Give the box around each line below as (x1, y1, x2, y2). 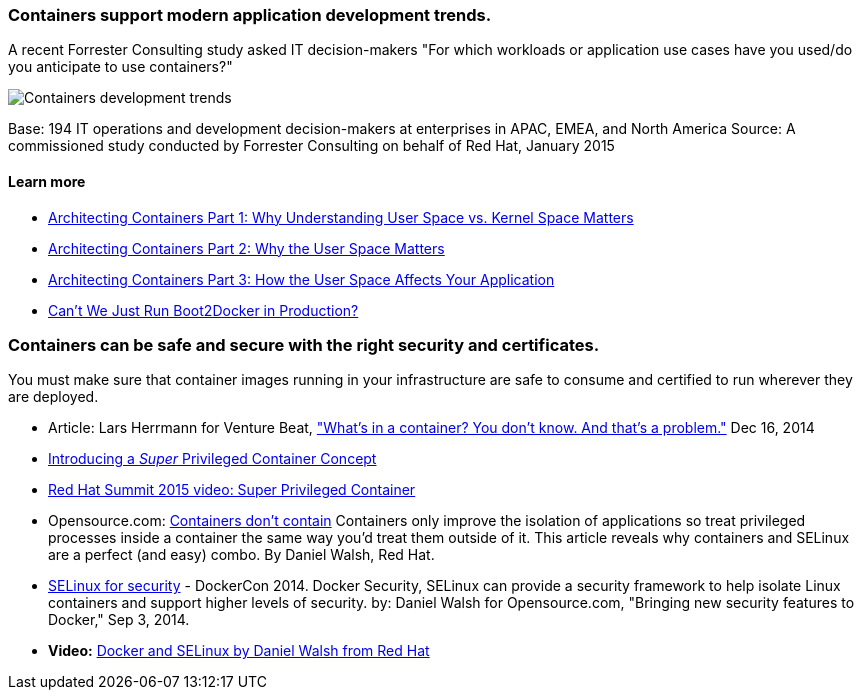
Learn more (8, 172, 86, 190)
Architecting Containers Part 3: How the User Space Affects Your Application (48, 270, 555, 288)
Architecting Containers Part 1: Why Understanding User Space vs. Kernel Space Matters (48, 208, 634, 226)
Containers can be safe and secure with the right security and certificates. (8, 334, 600, 355)
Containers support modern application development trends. (8, 5, 492, 25)
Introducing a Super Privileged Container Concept (48, 450, 377, 468)
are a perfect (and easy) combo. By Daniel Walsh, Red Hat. (48, 546, 435, 564)
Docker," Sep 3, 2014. (48, 611, 190, 629)
